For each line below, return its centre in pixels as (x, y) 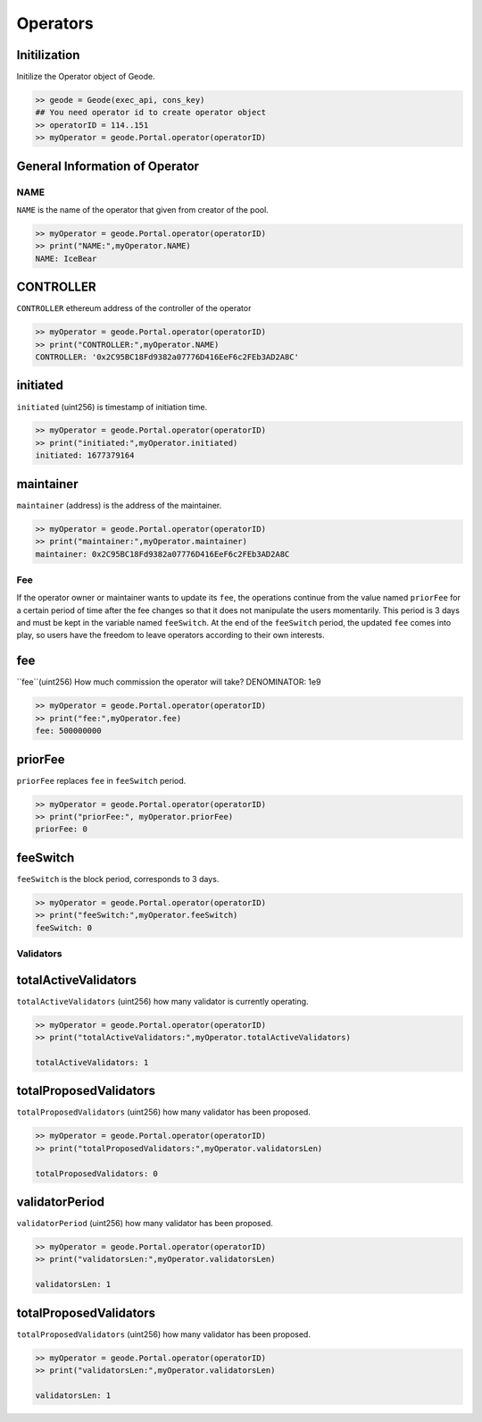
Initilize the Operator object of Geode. (86, 77)
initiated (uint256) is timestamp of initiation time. (112, 407)
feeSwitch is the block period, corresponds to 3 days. (118, 879)
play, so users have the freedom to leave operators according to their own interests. (170, 635)
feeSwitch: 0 (64, 928)
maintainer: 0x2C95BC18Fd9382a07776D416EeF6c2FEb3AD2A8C (162, 554)
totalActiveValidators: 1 (92, 1062)
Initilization (48, 55)
